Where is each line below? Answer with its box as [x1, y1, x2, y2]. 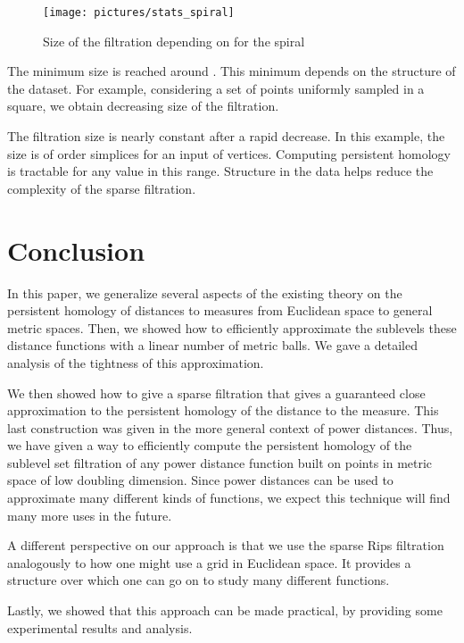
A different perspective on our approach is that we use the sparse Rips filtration [7, 536, 444, 555]
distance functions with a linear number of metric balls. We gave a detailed [7, 336, 418, 355]
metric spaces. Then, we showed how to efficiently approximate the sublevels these [7, 318, 457, 337]
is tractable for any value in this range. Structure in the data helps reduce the [7, 162, 434, 180]
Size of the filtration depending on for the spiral [43, 31, 305, 50]
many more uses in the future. [7, 505, 172, 524]
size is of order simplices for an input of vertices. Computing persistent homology [7, 144, 451, 163]
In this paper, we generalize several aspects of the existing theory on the [7, 283, 402, 302]
